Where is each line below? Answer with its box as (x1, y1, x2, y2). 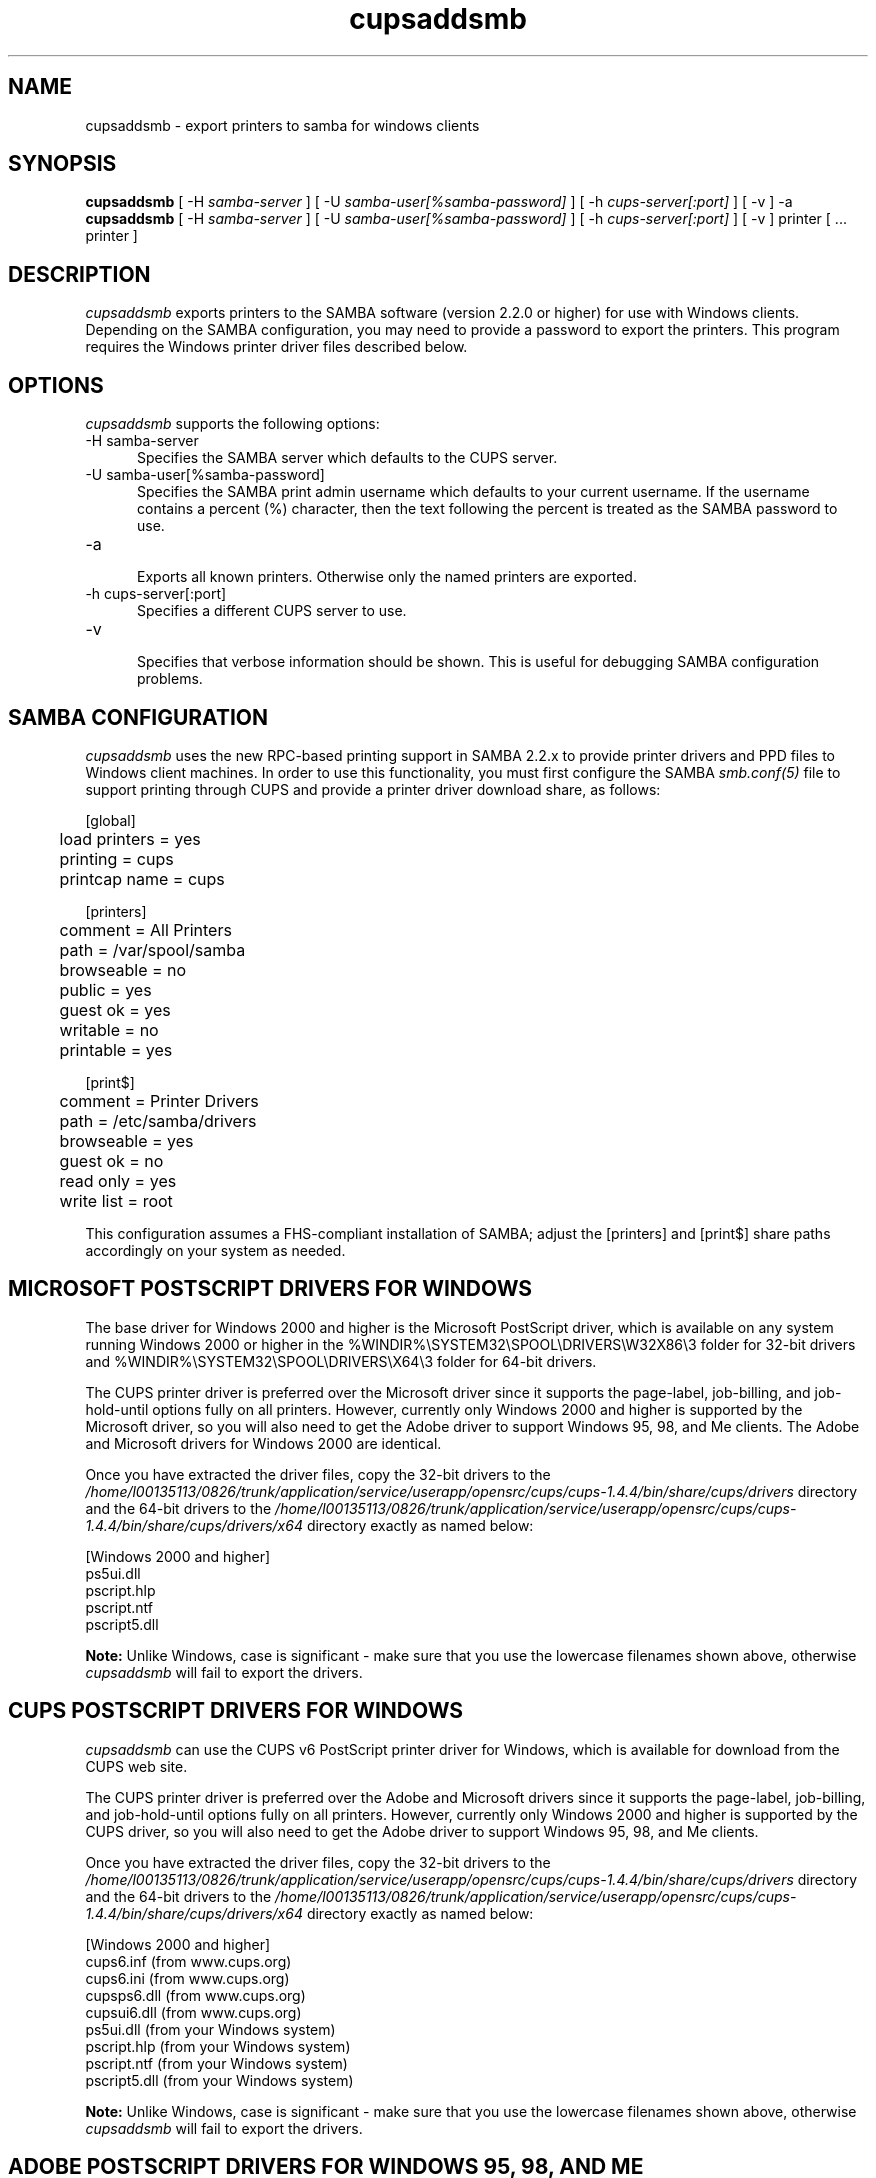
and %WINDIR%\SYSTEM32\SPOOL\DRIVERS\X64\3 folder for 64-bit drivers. (85, 1352, 597, 1370)
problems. (137, 670, 203, 688)
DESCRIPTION (8, 261, 151, 287)
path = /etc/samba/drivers (59, 1110, 257, 1131)
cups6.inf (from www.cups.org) (85, 1952, 292, 1970)
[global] (85, 811, 136, 829)
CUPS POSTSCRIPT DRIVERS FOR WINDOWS (8, 1698, 464, 1724)
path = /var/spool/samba (59, 939, 246, 960)
